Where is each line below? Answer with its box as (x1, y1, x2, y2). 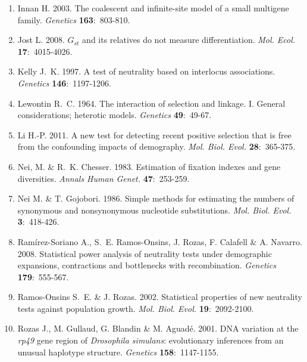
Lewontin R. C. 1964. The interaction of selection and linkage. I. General (17, 97, 286, 109)
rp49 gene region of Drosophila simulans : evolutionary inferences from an (17, 334, 284, 346)
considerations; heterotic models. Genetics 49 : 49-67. (17, 109, 212, 121)
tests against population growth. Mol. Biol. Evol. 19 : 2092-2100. (17, 302, 254, 314)
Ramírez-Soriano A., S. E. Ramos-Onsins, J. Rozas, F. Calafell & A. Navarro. (17, 235, 302, 247)
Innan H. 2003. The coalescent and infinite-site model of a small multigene (17, 2, 289, 14)
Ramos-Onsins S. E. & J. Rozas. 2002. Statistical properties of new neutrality (17, 290, 302, 303)
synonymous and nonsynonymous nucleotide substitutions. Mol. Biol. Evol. (17, 203, 292, 216)
